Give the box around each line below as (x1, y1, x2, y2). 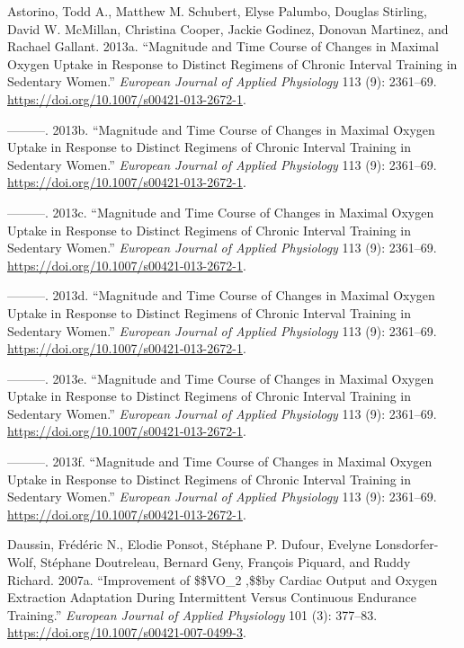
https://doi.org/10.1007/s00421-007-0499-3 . (7, 623, 246, 642)
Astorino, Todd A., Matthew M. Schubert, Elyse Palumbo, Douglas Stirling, (7, 2, 427, 20)
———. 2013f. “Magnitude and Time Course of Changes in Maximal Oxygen (7, 452, 433, 471)
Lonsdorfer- (375, 535, 439, 554)
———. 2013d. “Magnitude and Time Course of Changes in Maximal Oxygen (7, 286, 435, 305)
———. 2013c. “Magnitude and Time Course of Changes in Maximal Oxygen (7, 202, 434, 221)
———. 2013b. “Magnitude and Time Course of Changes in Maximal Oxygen (7, 120, 435, 138)
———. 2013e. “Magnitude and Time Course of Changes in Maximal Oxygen (7, 368, 434, 387)
